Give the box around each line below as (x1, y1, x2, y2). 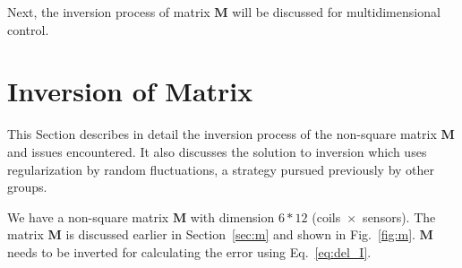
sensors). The (363, 207, 436, 226)
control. (7, 20, 49, 39)
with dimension (190, 207, 275, 226)
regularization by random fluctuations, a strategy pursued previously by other (7, 160, 435, 178)
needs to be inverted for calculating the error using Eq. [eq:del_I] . (7, 242, 372, 261)
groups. (7, 177, 47, 196)
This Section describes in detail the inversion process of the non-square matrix (7, 125, 437, 143)
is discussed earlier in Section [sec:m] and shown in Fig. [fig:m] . (65, 225, 415, 244)
